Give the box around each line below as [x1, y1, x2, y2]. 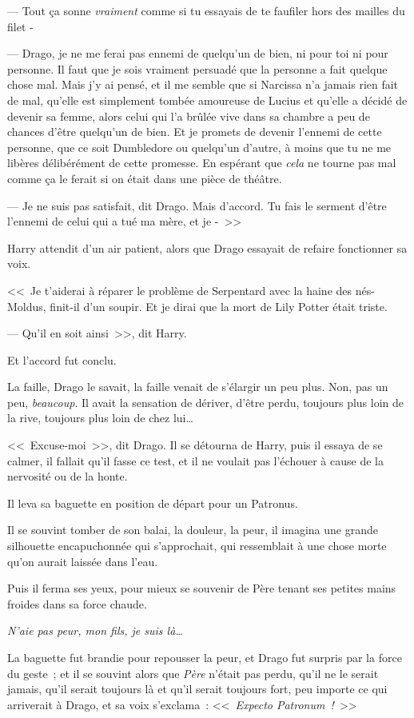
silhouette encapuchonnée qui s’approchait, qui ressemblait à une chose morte [7, 537, 387, 554]
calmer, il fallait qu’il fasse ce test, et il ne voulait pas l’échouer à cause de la [7, 452, 384, 469]
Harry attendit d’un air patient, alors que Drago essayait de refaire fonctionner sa [7, 239, 408, 256]
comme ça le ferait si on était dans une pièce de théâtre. [7, 170, 282, 186]
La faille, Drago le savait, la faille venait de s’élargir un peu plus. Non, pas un [7, 378, 388, 395]
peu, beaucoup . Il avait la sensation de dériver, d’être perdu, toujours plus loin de [7, 393, 404, 410]
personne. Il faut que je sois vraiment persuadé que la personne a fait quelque [7, 60, 388, 77]
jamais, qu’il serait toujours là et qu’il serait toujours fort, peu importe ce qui [7, 680, 388, 697]
